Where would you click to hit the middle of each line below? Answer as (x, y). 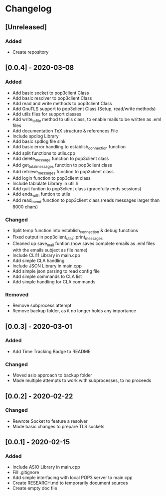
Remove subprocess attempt (42, 306)
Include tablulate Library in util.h (45, 183)
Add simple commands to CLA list (47, 276)
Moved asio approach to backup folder (52, 375)
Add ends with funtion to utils (41, 194)
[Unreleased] (26, 27)
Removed (17, 294)
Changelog (28, 9)
